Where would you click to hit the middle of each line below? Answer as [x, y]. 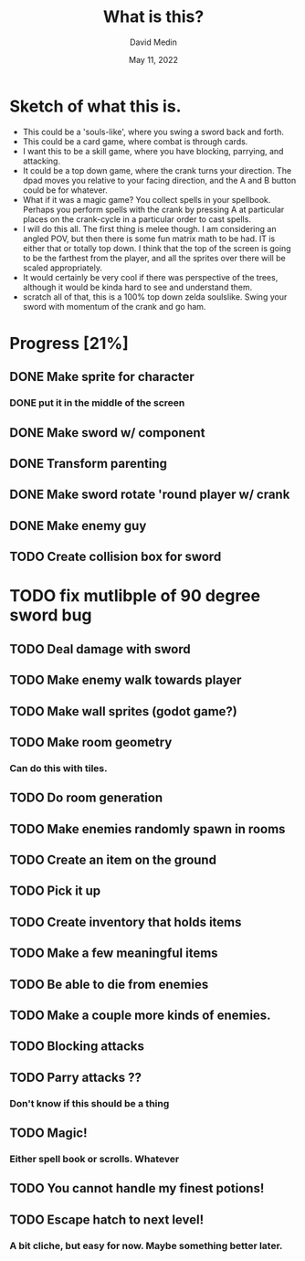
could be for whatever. [65, 190]
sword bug [51, 615]
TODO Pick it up [55, 891]
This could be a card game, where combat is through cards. [135, 141]
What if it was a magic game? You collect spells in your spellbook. [147, 199]
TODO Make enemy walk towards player [126, 680]
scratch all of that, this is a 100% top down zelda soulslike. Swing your [155, 297]
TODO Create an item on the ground [113, 859]
